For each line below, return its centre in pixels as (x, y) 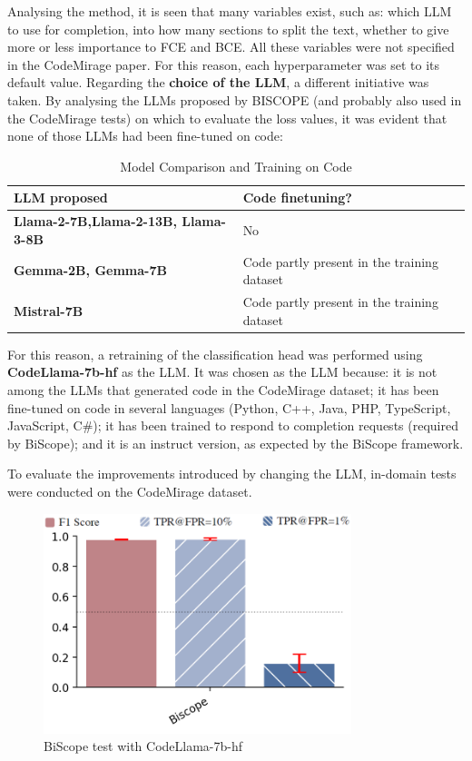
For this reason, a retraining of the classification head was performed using (215, 354)
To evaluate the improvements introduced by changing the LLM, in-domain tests (232, 474)
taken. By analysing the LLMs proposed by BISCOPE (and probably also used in (235, 99)
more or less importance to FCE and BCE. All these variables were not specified (231, 47)
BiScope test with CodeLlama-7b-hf (143, 746)
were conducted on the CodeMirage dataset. (130, 491)
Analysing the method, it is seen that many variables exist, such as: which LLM (230, 11)
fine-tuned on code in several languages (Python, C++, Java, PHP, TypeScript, (229, 407)
